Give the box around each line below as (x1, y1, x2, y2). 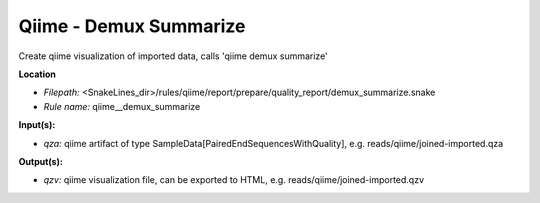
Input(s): (18, 119, 56, 131)
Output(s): (18, 155, 64, 167)
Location (18, 68, 57, 80)
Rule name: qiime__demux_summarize (43, 100, 201, 112)
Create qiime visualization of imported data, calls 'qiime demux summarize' (18, 50, 329, 62)
